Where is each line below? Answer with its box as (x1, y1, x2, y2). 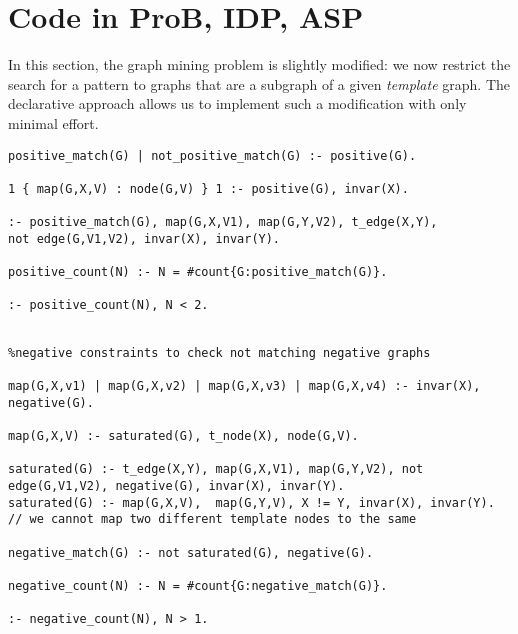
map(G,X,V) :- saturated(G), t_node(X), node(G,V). (8, 429, 359, 443)
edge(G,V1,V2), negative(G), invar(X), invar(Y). (8, 478, 345, 493)
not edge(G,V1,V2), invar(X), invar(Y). (8, 231, 281, 246)
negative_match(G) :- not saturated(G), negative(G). (8, 545, 374, 560)
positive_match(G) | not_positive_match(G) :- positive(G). (8, 148, 417, 163)
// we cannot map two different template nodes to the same (8, 512, 417, 527)
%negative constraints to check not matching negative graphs (8, 345, 431, 360)
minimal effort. (8, 112, 99, 133)
